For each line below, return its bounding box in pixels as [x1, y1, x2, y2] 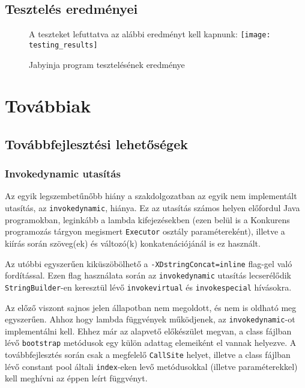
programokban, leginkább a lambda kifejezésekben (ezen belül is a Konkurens [5, 213, 290, 226]
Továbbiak [5, 93, 91, 118]
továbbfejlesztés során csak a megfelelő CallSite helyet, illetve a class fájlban [5, 348, 291, 361]
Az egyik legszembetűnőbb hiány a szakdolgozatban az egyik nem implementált [5, 189, 297, 202]
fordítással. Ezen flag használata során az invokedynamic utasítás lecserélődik [5, 269, 291, 282]
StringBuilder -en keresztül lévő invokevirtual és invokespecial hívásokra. [5, 280, 292, 293]
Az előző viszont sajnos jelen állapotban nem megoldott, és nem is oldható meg [5, 301, 297, 313]
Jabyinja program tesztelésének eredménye [29, 58, 185, 70]
